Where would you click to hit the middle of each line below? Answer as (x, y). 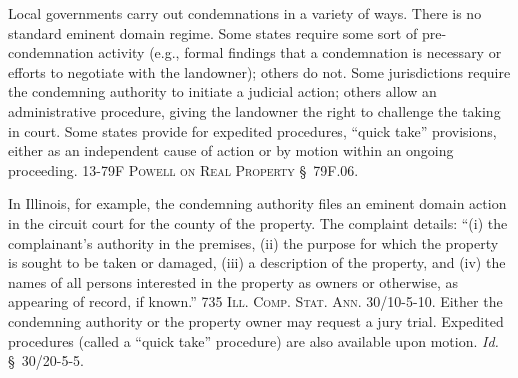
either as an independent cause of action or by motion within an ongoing (231, 150)
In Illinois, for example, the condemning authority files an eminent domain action (257, 203)
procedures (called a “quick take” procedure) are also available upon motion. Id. (253, 340)
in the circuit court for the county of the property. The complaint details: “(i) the (258, 222)
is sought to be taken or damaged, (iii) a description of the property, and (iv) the (257, 262)
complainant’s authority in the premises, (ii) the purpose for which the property (253, 242)
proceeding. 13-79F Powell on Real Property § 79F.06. (183, 169)
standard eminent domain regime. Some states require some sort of (213, 32)
